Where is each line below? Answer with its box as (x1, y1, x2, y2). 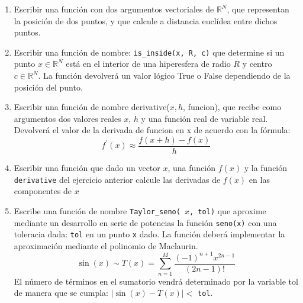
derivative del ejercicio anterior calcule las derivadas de (14, 173, 221, 185)
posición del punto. (14, 80, 83, 93)
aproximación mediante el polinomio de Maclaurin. (14, 239, 198, 252)
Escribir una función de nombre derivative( (14, 101, 170, 113)
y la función (244, 162, 288, 174)
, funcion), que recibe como (183, 101, 282, 113)
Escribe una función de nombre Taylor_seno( (14, 204, 180, 217)
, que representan (227, 3, 289, 15)
